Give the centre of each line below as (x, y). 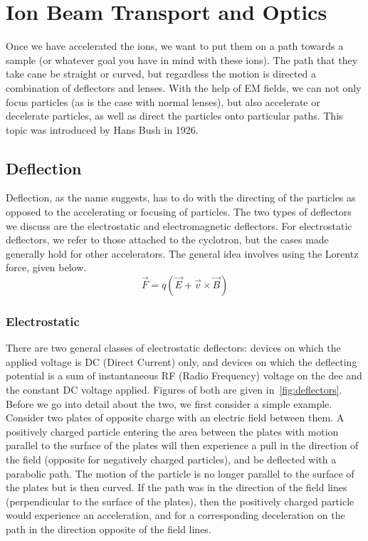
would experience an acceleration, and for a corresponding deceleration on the (175, 515)
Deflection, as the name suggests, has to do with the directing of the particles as (181, 198)
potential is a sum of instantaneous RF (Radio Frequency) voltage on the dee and (184, 375)
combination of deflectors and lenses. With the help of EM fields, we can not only (184, 87)
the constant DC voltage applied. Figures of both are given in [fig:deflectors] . (174, 390)
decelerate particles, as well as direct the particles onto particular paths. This (174, 116)
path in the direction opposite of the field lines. (109, 529)
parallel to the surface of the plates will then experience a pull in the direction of (182, 445)
